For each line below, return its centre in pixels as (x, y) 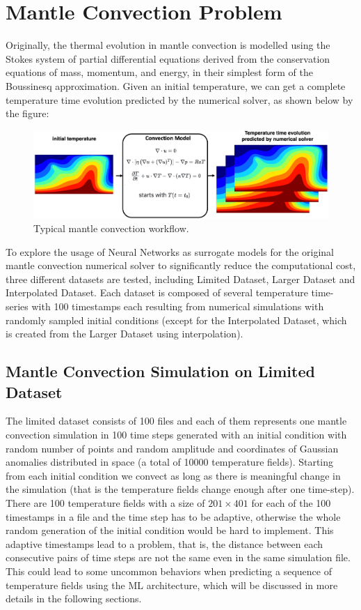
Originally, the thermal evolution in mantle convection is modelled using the (168, 45)
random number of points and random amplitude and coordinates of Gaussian (172, 448)
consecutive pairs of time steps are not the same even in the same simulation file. (178, 557)
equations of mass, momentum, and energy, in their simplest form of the (159, 72)
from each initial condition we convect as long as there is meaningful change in (173, 475)
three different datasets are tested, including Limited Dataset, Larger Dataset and (180, 279)
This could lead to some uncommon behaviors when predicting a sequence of (169, 571)
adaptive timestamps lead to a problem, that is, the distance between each (165, 543)
